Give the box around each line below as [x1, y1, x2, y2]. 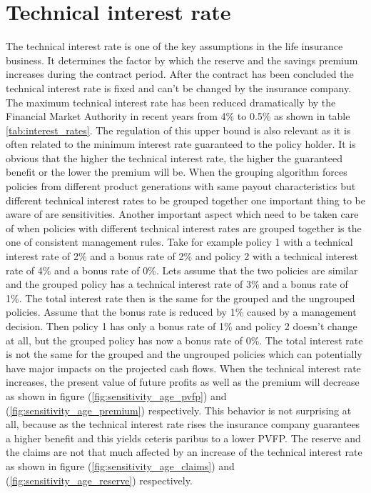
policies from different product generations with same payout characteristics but [6, 179, 356, 194]
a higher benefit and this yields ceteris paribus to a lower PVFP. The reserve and [6, 430, 361, 445]
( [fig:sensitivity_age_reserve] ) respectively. [6, 472, 193, 487]
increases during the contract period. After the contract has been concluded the [6, 66, 354, 81]
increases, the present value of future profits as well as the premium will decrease [6, 374, 360, 389]
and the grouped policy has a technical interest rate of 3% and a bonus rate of [6, 277, 348, 292]
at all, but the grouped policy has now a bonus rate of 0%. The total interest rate [6, 332, 363, 347]
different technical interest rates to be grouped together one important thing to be [6, 192, 365, 207]
